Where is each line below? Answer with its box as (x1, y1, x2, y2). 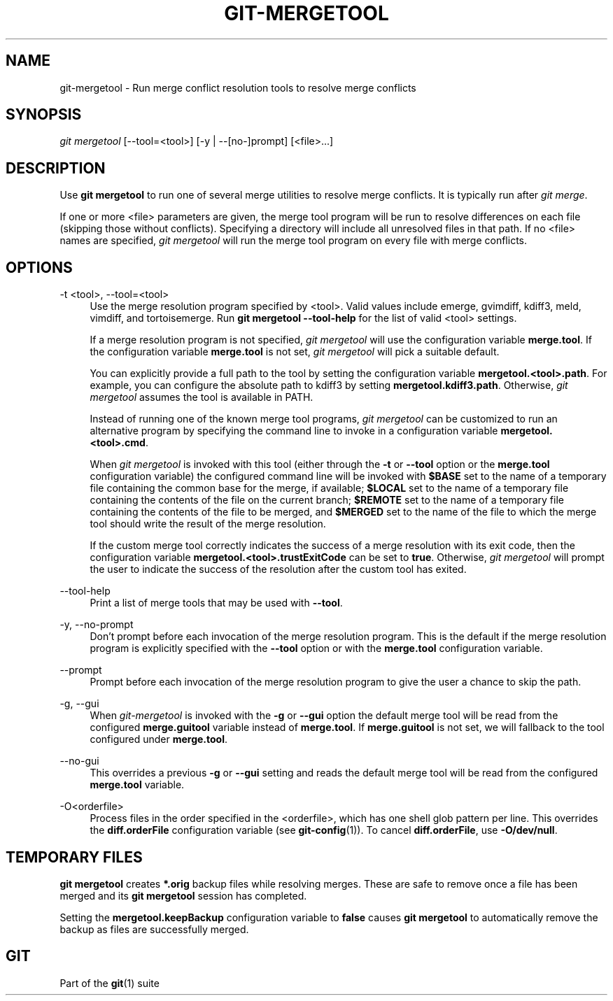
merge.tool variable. (90, 779, 185, 791)
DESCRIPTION (6, 159, 106, 177)
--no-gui (59, 755, 99, 767)
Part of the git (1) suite (59, 977, 160, 989)
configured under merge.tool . (90, 733, 228, 746)
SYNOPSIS (6, 106, 82, 124)
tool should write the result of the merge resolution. (90, 518, 326, 530)
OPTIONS (6, 258, 73, 276)
